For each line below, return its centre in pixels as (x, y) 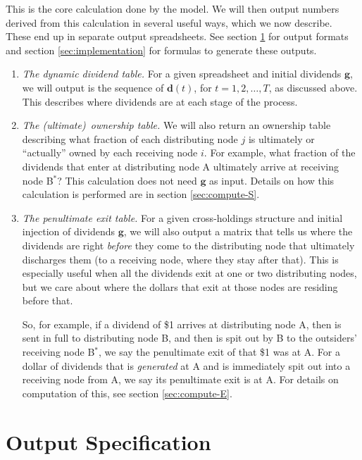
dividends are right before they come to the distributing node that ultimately (188, 245)
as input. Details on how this (272, 180)
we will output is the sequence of (93, 87)
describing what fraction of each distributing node (130, 138)
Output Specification (108, 441)
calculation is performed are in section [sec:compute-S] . (141, 194)
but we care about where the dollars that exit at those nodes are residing (180, 286)
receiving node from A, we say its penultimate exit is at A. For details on (180, 379)
